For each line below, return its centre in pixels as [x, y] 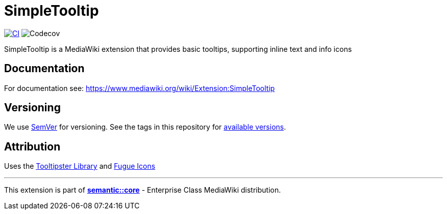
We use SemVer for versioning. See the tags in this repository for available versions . [145, 127]
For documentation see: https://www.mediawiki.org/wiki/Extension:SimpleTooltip [140, 88]
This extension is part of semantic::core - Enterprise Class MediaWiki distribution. [143, 190]
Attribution [32, 146]
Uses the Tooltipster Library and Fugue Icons [80, 166]
